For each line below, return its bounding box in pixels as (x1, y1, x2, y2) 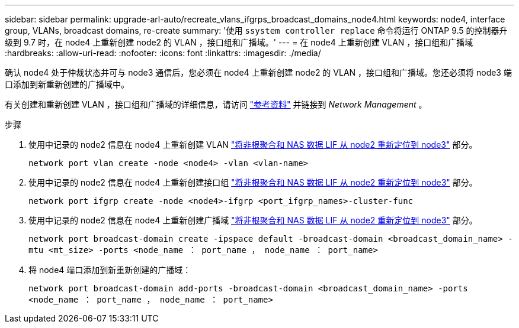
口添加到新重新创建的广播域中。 (5, 79, 129, 89)
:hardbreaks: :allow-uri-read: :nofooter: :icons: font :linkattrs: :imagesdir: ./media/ (5, 48, 321, 58)
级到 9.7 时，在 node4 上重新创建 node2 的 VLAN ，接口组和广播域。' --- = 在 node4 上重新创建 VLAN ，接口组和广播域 (5, 37, 473, 47)
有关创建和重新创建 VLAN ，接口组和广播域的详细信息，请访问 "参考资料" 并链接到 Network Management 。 (5, 99, 427, 109)
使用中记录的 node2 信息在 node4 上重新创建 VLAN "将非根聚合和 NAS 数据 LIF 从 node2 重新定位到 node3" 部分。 (28, 139, 478, 150)
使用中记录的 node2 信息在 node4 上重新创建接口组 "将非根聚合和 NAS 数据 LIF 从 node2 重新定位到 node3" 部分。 (28, 177, 478, 187)
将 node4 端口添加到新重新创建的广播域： (28, 265, 191, 275)
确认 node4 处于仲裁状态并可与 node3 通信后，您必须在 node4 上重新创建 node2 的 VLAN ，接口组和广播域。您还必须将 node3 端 (5, 67, 512, 77)
